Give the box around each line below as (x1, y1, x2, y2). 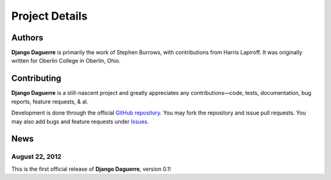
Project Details (11, 9, 88, 23)
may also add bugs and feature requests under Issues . (11, 118, 150, 125)
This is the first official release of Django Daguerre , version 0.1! (11, 165, 171, 173)
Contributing (11, 73, 61, 84)
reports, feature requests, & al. (11, 98, 89, 105)
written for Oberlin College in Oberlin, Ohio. (11, 57, 121, 64)
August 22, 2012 (11, 152, 62, 161)
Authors (11, 32, 44, 43)
